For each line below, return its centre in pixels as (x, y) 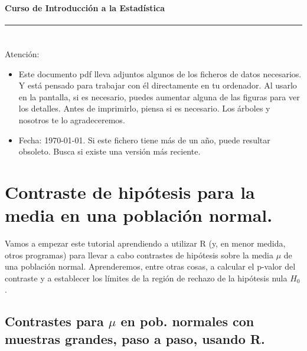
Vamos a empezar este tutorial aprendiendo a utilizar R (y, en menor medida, (145, 243)
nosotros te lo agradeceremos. (72, 119)
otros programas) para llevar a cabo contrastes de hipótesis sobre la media (139, 255)
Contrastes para (54, 321)
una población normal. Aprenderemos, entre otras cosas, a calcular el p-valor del (150, 266)
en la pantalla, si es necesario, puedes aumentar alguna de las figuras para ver (159, 96)
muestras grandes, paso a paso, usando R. (135, 338)
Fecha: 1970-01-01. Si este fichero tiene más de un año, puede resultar (144, 140)
